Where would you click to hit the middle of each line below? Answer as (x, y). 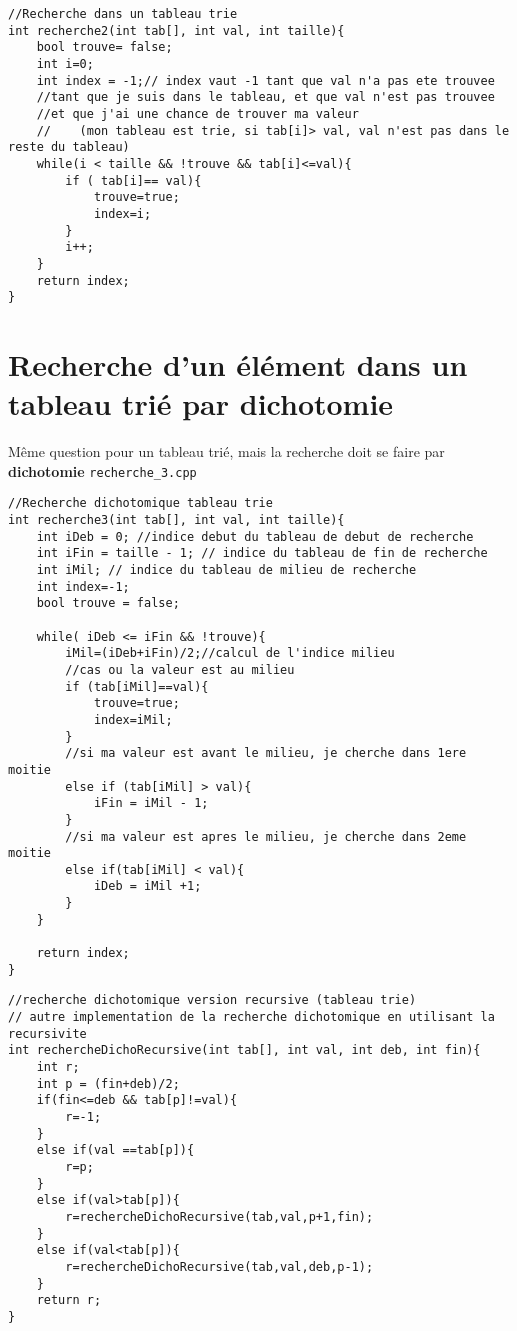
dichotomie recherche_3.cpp (102, 470)
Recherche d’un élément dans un (238, 364)
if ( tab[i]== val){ (133, 180)
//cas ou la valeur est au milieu (180, 669)
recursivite (47, 1033)
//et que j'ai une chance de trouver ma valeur (197, 113)
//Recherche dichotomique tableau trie (140, 503)
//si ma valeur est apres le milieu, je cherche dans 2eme (266, 836)
